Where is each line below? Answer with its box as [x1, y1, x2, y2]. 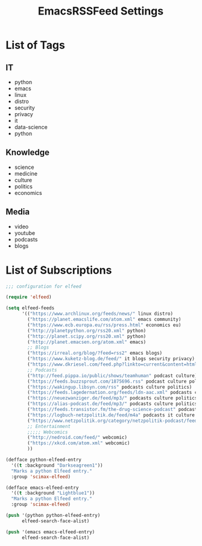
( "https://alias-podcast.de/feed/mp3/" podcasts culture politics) [27, 401, 200, 407]
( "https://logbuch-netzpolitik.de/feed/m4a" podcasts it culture [27, 412, 195, 418]
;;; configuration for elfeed [5, 283, 82, 289]
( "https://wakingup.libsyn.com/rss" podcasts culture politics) [27, 384, 192, 390]
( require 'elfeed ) [5, 294, 52, 300]
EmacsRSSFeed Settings [37, 4, 164, 18]
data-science [14, 123, 48, 131]
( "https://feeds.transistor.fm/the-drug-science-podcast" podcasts [27, 407, 200, 413]
